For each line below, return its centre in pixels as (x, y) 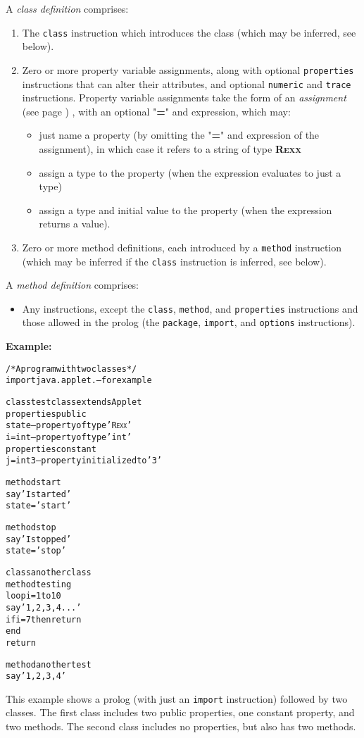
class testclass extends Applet (74, 402)
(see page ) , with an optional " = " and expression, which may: (156, 111)
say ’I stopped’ (39, 539)
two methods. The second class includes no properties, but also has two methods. (181, 726)
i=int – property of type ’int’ (69, 437)
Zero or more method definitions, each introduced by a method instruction (182, 247)
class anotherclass (49, 572)
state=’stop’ (36, 551)
